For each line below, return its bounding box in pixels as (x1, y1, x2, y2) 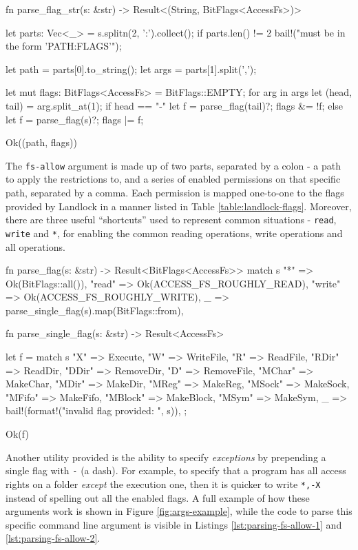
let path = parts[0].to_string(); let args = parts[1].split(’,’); (6, 61, 257, 76)
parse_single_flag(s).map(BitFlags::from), (6, 303, 184, 317)
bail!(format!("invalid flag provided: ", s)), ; (6, 403, 187, 418)
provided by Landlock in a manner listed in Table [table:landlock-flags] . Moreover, (6, 198, 352, 213)
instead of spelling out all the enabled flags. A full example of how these (6, 490, 310, 505)
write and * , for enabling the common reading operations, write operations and (6, 225, 343, 240)
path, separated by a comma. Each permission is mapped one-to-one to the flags (6, 185, 344, 199)
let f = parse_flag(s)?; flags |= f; (6, 112, 144, 126)
